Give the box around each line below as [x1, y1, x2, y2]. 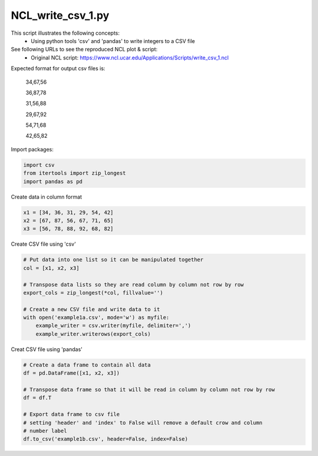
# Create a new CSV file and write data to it [23, 306, 160, 312]
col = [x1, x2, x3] [23, 265, 79, 271]
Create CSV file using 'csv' [11, 240, 77, 247]
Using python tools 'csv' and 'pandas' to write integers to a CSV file [31, 37, 196, 44]
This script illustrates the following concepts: [11, 29, 120, 37]
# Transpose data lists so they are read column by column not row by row [23, 281, 244, 288]
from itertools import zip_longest [23, 170, 126, 177]
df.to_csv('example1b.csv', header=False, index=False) [23, 436, 188, 442]
